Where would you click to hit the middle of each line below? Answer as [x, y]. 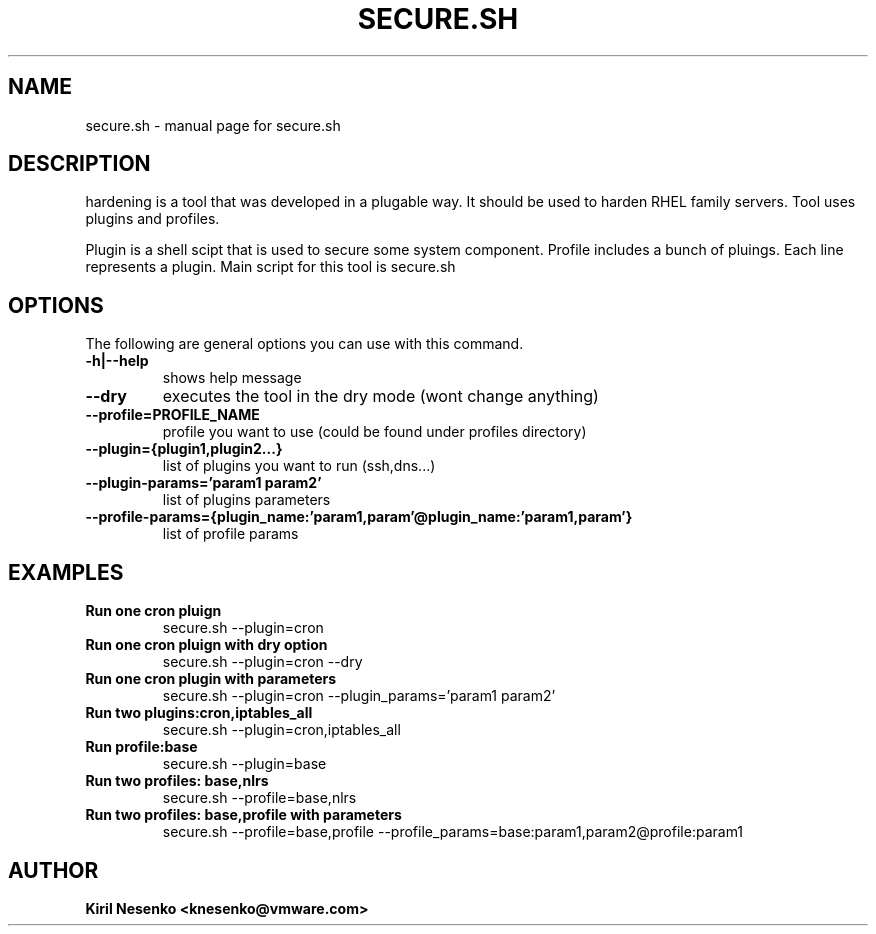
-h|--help [117, 361]
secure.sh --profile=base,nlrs [259, 798]
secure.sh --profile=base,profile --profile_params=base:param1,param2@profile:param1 [453, 832]
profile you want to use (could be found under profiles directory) [374, 432]
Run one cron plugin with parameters [211, 679]
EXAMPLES [66, 572]
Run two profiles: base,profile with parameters [243, 815]
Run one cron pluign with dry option [206, 645]
